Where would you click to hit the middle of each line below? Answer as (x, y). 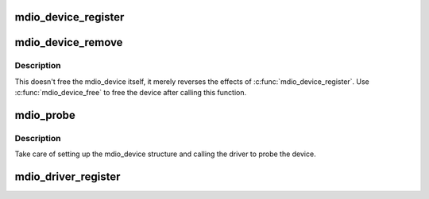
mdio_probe (45, 115)
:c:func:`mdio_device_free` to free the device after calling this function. (130, 93)
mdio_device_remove (69, 42)
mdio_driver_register (68, 177)
